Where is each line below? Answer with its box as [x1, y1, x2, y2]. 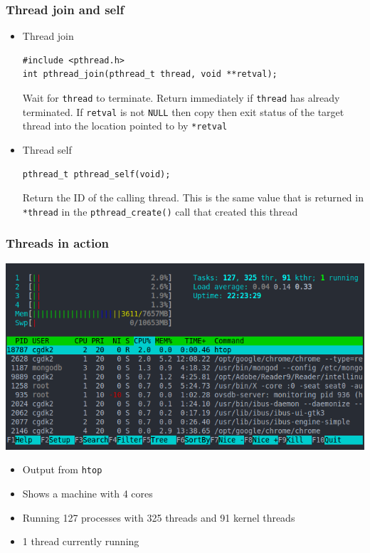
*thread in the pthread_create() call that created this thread [22, 204, 298, 218]
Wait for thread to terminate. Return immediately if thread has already [22, 90, 340, 105]
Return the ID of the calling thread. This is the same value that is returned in [22, 190, 364, 205]
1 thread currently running [22, 534, 139, 549]
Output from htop [22, 462, 102, 477]
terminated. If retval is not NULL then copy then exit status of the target [22, 104, 344, 119]
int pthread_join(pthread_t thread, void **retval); [22, 69, 277, 80]
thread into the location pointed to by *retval [22, 118, 228, 133]
